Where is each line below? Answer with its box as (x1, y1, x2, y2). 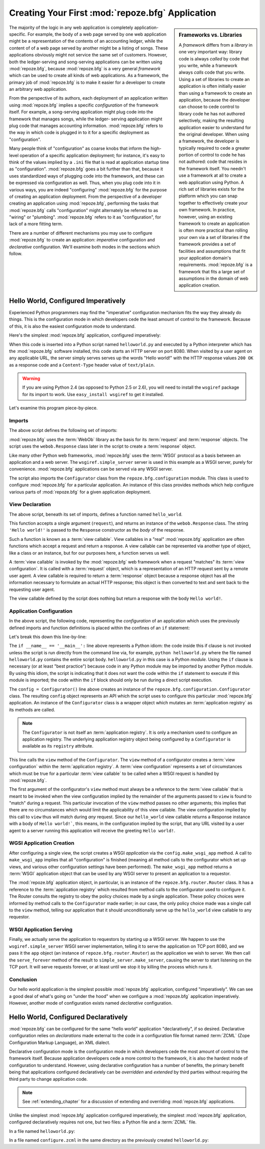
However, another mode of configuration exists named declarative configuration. (9, 1000, 173, 1006)
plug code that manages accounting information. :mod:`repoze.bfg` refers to (9, 123, 163, 129)
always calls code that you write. (179, 69, 245, 76)
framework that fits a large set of (179, 268, 245, 274)
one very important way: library (179, 49, 242, 55)
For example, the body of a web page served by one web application (27, 31, 167, 37)
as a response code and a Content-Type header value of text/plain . (9, 362, 155, 368)
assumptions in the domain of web (179, 275, 249, 282)
